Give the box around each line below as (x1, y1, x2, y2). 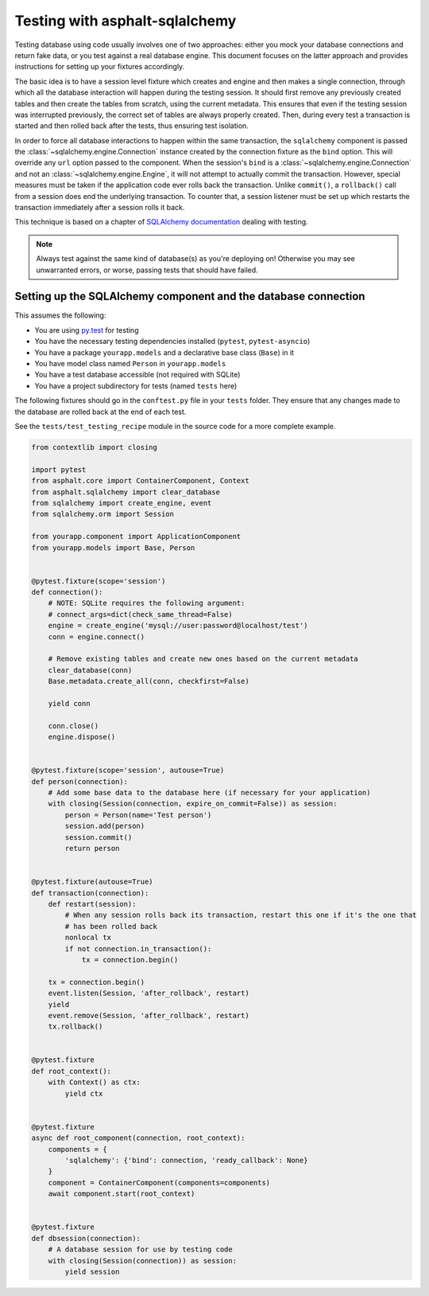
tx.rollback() (48, 1022, 103, 1031)
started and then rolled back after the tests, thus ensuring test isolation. (14, 121, 249, 131)
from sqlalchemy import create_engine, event (31, 498, 212, 507)
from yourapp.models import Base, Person (31, 543, 195, 552)
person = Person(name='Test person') (64, 810, 212, 819)
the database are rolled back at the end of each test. (14, 407, 187, 416)
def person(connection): (31, 777, 129, 786)
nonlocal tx (64, 933, 111, 943)
